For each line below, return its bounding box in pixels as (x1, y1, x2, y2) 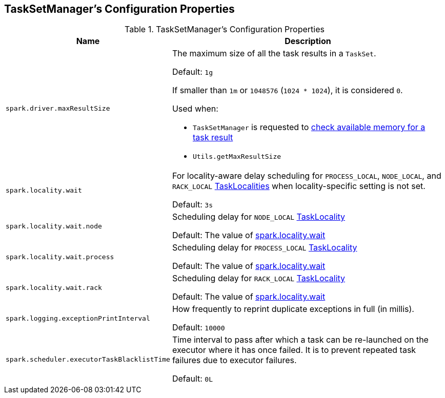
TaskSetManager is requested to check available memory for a (192, 122, 426, 133)
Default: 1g (172, 67, 213, 77)
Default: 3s (172, 199, 213, 210)
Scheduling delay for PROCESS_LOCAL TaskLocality (172, 242, 357, 253)
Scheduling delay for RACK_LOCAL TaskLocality (172, 273, 346, 284)
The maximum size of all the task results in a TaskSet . (172, 48, 376, 59)
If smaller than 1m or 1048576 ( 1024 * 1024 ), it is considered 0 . (172, 85, 403, 96)
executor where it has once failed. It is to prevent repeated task (172, 345, 416, 355)
